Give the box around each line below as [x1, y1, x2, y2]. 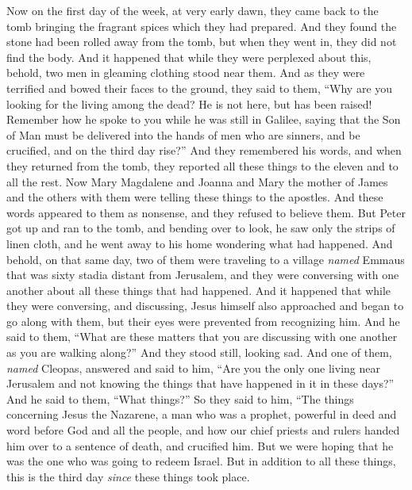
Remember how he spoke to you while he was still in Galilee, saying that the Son [6, 111, 401, 128]
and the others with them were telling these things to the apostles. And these [6, 189, 383, 205]
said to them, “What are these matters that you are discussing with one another [6, 328, 398, 345]
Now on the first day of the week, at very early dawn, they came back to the [6, 2, 379, 18]
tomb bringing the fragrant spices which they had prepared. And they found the [6, 17, 397, 34]
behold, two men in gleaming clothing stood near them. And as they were [6, 64, 365, 81]
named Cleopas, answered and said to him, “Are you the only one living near [6, 359, 380, 376]
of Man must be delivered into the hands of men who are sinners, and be [6, 126, 360, 143]
